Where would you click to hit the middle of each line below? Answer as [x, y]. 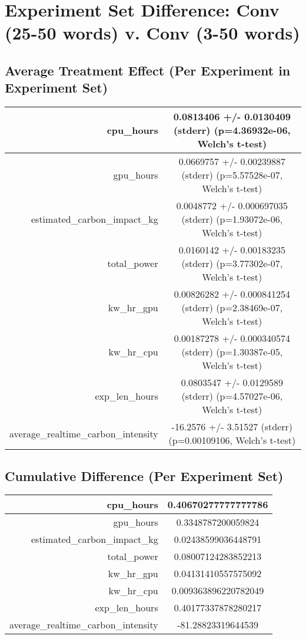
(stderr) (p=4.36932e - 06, [232, 130]
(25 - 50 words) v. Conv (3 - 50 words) [152, 33]
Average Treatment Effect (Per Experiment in [148, 70]
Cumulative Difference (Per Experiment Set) [144, 475]
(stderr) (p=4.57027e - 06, [232, 396]
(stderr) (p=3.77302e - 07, [232, 263]
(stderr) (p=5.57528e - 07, [232, 175]
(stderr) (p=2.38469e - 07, [232, 308]
